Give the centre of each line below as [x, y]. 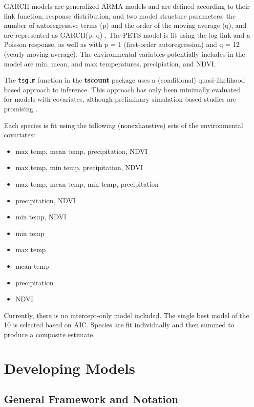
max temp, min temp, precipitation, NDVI [79, 167]
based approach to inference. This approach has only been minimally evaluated [122, 89]
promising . [21, 108]
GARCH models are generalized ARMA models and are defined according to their [127, 6]
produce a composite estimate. [50, 334]
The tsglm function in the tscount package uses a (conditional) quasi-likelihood [125, 80]
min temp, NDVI [41, 217]
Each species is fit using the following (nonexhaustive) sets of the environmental [124, 125]
